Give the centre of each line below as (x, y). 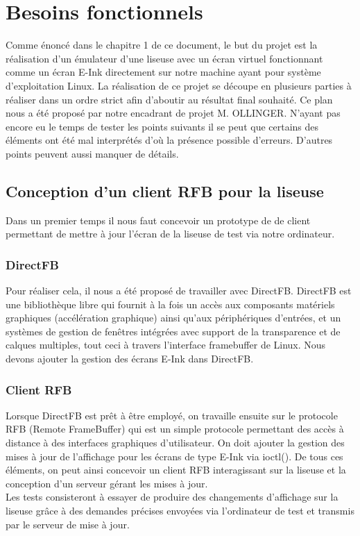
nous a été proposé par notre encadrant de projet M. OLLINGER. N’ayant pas (173, 113)
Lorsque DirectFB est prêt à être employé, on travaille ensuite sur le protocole (172, 415)
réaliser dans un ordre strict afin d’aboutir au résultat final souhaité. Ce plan (169, 99)
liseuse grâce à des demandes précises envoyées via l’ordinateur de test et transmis (180, 511)
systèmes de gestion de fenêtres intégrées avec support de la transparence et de (173, 331)
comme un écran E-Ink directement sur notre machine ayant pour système (163, 72)
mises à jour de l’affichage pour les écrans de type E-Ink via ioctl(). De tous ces (174, 456)
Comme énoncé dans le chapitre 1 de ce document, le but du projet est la (162, 45)
